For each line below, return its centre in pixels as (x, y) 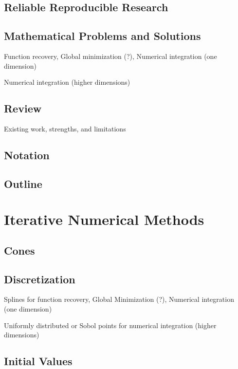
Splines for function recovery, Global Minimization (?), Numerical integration (119, 299)
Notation (27, 155)
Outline (23, 183)
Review (23, 108)
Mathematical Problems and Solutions (102, 36)
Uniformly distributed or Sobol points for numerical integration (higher (110, 325)
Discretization (40, 279)
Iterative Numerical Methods (104, 219)
